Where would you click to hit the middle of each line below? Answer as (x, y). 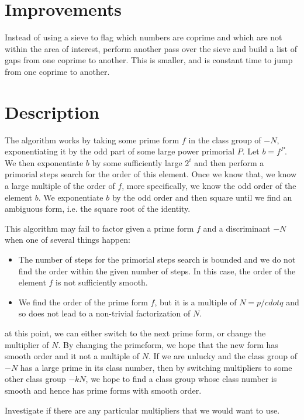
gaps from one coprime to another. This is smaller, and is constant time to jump (149, 60)
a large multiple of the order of (60, 185)
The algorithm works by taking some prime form (92, 140)
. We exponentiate (71, 197)
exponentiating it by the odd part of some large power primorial (120, 151)
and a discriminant (237, 228)
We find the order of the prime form (83, 302)
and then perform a (229, 162)
